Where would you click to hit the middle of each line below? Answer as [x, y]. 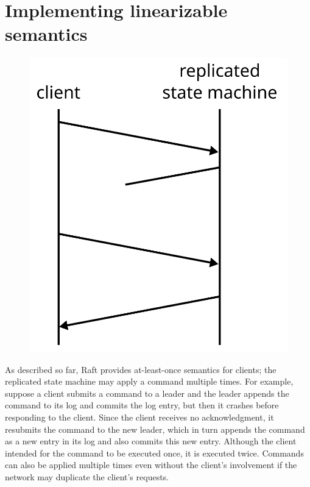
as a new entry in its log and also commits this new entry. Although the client [151, 441]
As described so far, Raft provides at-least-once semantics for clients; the [141, 369]
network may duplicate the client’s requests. [87, 476]
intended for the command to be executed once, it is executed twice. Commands [154, 453]
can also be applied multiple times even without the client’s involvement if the [151, 465]
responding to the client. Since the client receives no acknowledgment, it [139, 417]
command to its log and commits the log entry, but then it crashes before [142, 405]
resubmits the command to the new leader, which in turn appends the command [155, 429]
